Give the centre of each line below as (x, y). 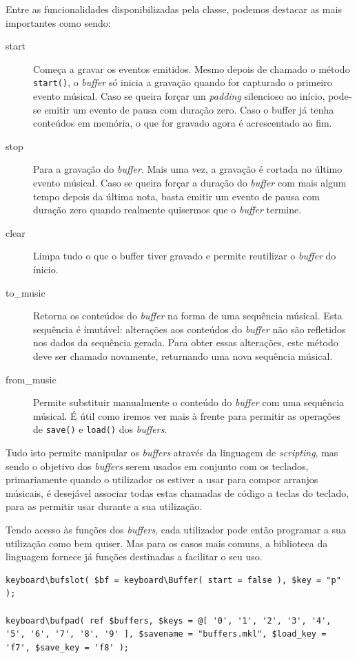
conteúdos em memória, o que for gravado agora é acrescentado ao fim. (183, 123)
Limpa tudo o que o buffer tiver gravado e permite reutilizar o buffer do (185, 256)
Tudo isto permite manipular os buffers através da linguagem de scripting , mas (172, 452)
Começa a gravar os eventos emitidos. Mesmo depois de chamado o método (192, 68)
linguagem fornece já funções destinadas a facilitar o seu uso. (134, 556)
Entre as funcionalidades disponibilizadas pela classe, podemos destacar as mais (174, 9)
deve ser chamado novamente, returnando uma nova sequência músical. (183, 355)
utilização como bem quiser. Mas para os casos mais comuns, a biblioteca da (167, 543)
